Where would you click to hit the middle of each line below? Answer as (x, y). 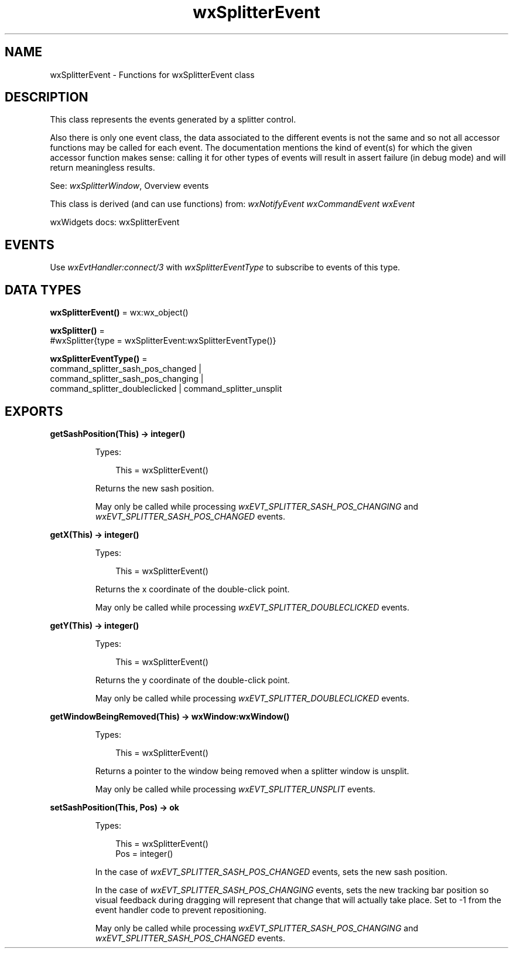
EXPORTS (34, 411)
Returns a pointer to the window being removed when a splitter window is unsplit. (252, 771)
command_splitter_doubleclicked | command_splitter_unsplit (166, 389)
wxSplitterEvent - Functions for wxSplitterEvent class (152, 74)
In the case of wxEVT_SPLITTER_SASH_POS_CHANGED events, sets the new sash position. (271, 871)
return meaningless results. (102, 168)
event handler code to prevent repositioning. (181, 910)
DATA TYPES (43, 290)
